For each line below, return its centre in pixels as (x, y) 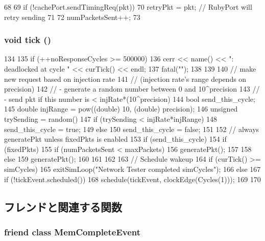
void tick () (28, 40)
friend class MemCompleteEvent (73, 232)
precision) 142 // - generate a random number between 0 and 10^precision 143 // (132, 89)
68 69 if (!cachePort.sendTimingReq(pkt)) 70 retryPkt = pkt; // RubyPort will (128, 7)
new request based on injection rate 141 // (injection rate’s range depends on (125, 79)
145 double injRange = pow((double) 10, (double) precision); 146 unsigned (121, 109)
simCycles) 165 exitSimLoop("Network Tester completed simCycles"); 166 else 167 (132, 169)
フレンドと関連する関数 (63, 206)
